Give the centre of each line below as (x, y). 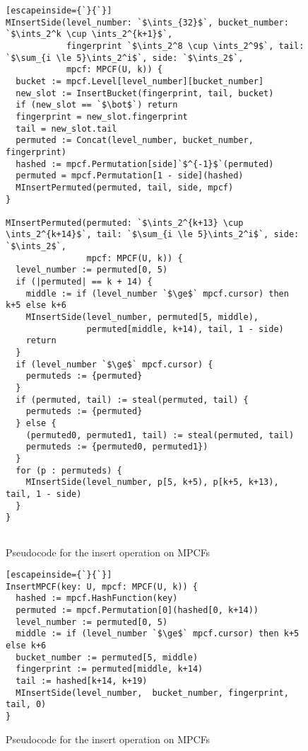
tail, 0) (26, 705)
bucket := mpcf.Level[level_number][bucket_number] (140, 81)
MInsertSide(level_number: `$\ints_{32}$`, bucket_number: (147, 22)
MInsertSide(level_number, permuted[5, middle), (142, 317)
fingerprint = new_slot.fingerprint (102, 116)
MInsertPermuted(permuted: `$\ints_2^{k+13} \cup (125, 223)
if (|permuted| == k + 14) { (84, 282)
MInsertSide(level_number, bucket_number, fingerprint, (152, 693)
